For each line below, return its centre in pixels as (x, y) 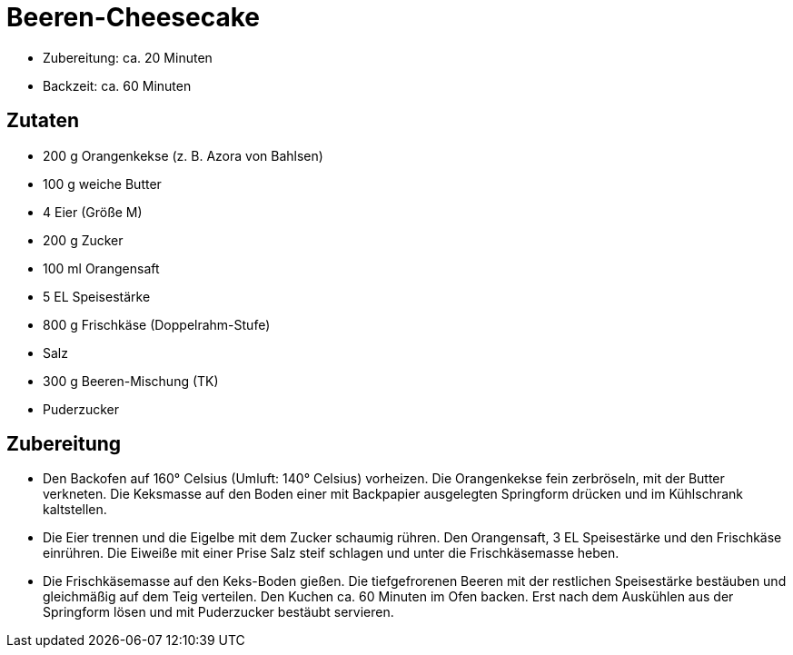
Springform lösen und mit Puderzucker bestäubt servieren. (218, 612)
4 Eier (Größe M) (93, 212)
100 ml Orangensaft (101, 268)
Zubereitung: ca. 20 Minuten (128, 57)
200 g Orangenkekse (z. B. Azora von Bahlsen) (183, 155)
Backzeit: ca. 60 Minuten (117, 85)
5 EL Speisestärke (97, 296)
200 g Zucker (83, 240)
